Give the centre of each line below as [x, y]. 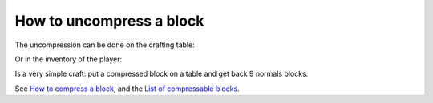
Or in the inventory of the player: [69, 59]
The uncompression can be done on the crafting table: [105, 45]
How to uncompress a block [109, 21]
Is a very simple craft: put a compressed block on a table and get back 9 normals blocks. [162, 74]
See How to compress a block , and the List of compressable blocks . [127, 89]
